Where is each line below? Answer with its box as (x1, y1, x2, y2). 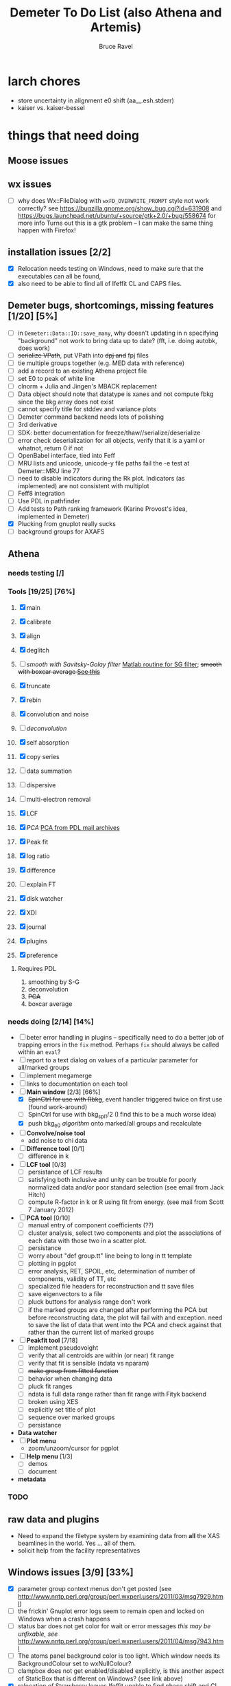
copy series (26, 752, 60, 760)
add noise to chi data (27, 1136, 88, 1144)
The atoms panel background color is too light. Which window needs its (17, 1652, 220, 1660)
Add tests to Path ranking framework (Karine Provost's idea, (17, 504, 188, 513)
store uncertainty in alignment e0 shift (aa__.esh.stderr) (17, 96, 174, 105)
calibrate (26, 617, 51, 626)
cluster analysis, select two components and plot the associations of (27, 1229, 222, 1237)
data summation (26, 767, 73, 775)
